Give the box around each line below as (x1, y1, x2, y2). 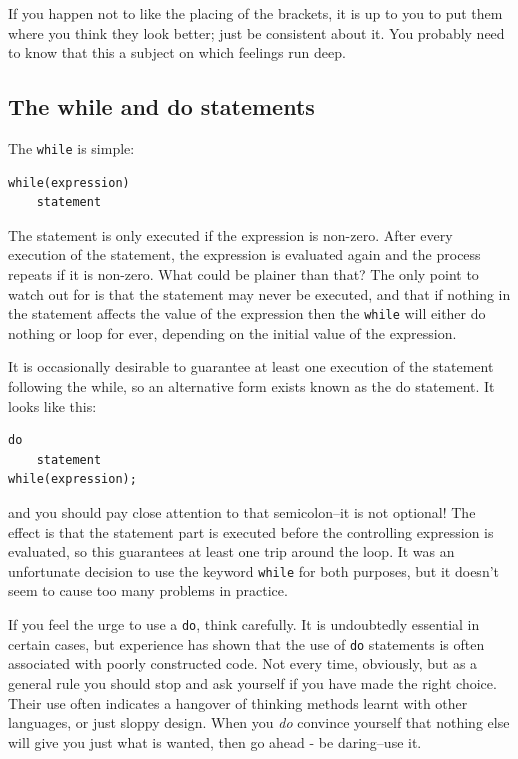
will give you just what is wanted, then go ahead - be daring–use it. (8, 731, 422, 752)
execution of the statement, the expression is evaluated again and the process (8, 244, 481, 265)
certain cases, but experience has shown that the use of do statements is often (8, 633, 485, 654)
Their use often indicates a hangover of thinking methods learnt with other (8, 692, 468, 713)
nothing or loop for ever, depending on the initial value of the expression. (8, 322, 457, 343)
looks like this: (8, 395, 97, 416)
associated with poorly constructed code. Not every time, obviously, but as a (8, 653, 478, 674)
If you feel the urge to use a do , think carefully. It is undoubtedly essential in (8, 614, 480, 635)
